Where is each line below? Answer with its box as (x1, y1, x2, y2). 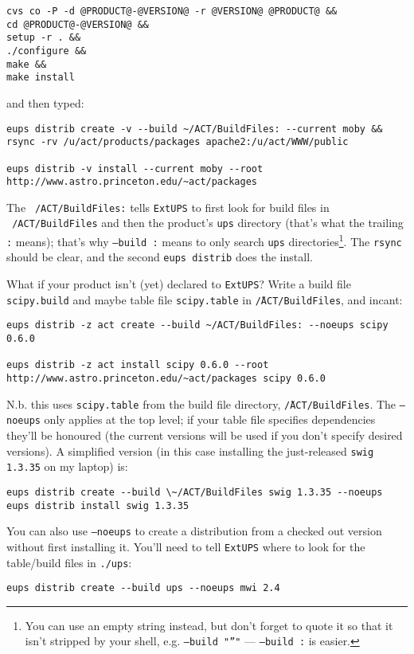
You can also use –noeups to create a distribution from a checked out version (6, 523, 382, 539)
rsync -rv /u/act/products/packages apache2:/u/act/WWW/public (6, 136, 349, 148)
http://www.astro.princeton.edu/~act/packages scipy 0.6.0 (6, 373, 326, 385)
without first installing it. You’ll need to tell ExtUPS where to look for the (6, 538, 365, 554)
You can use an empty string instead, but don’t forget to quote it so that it (25, 617, 393, 633)
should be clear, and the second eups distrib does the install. (6, 249, 313, 265)
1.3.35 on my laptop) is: (6, 458, 128, 475)
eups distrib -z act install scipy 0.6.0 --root (6, 359, 269, 371)
